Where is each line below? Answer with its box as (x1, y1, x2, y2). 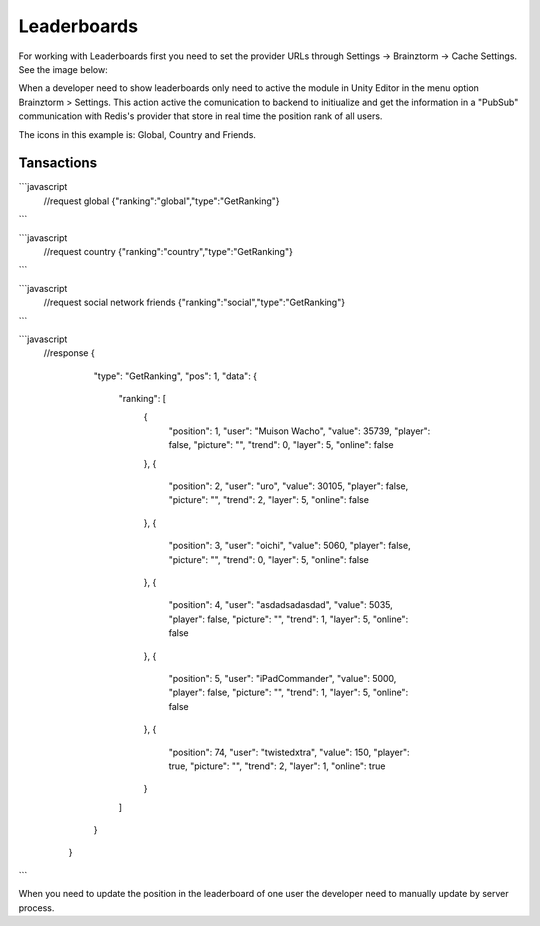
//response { (43, 347, 95, 359)
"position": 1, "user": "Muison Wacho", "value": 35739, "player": (168, 425, 431, 437)
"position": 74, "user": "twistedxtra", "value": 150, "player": (168, 746, 410, 758)
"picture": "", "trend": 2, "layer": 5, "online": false (168, 494, 370, 506)
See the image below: (18, 63, 109, 75)
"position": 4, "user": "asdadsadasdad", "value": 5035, (168, 599, 394, 611)
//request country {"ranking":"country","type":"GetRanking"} (43, 245, 294, 257)
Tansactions (18, 155, 98, 172)
